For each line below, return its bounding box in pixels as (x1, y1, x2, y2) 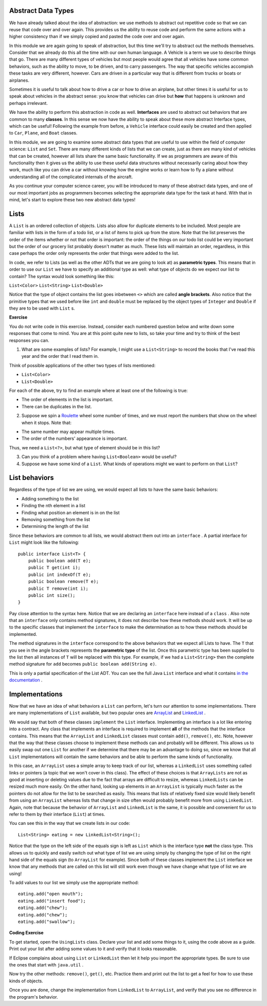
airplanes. (9, 77, 30, 83)
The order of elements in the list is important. (21, 396, 113, 403)
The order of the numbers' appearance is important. (21, 435, 128, 441)
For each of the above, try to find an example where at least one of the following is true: (9, 387, 188, 393)
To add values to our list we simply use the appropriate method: (9, 880, 139, 886)
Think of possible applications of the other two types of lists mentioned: (9, 362, 156, 368)
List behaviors (9, 474, 54, 482)
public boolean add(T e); (28, 558, 91, 564)
